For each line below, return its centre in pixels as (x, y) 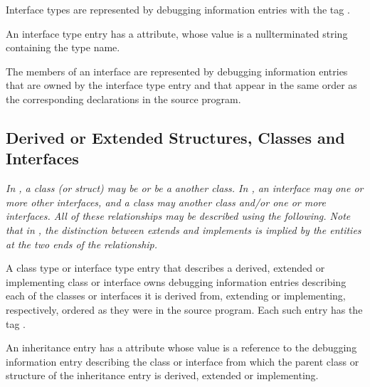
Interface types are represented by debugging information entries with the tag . (178, 9)
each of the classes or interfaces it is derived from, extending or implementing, (176, 296)
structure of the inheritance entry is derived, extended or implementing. (162, 375)
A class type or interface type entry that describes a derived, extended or (165, 268)
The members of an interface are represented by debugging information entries (177, 71)
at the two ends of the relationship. (82, 244)
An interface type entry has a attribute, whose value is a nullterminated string (177, 33)
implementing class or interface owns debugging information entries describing (176, 281)
